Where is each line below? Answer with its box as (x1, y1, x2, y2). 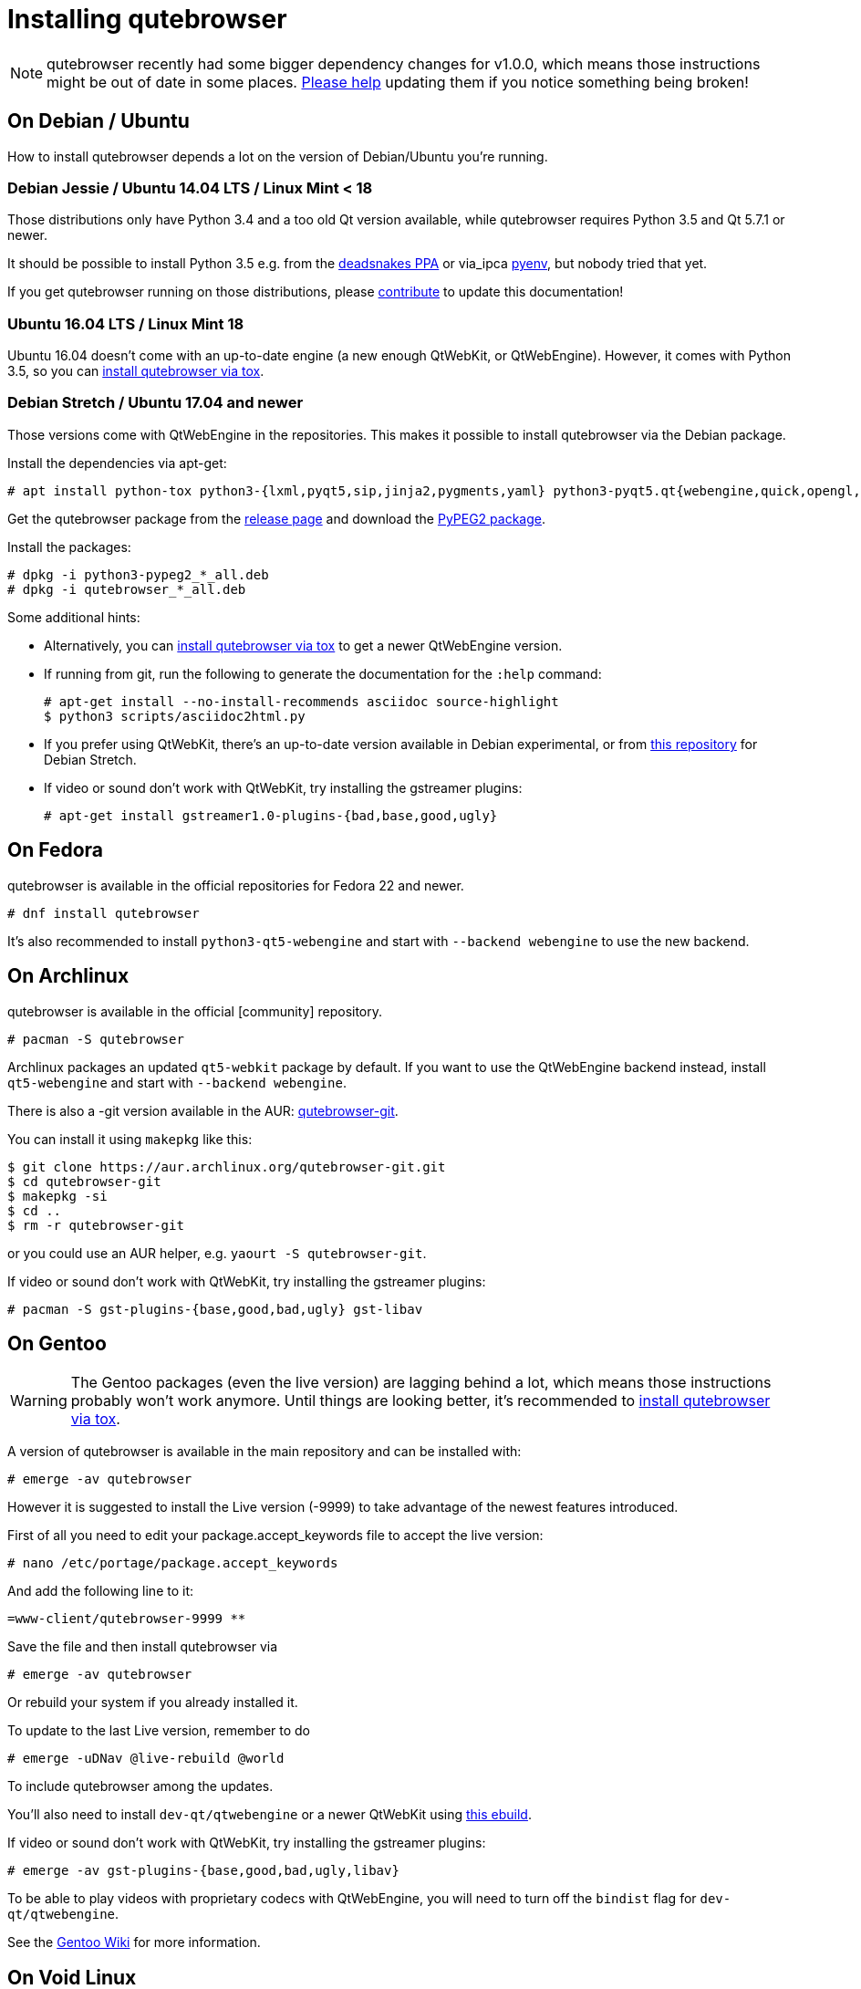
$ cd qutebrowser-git (7, 1173, 161, 1189)
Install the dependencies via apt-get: (7, 454, 227, 471)
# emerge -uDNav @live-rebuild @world (7, 1751, 285, 1766)
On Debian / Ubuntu (7, 109, 190, 133)
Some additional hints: (7, 609, 140, 625)
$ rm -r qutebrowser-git (7, 1217, 184, 1233)
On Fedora (7, 838, 104, 862)
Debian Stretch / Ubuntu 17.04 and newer (7, 393, 304, 412)
